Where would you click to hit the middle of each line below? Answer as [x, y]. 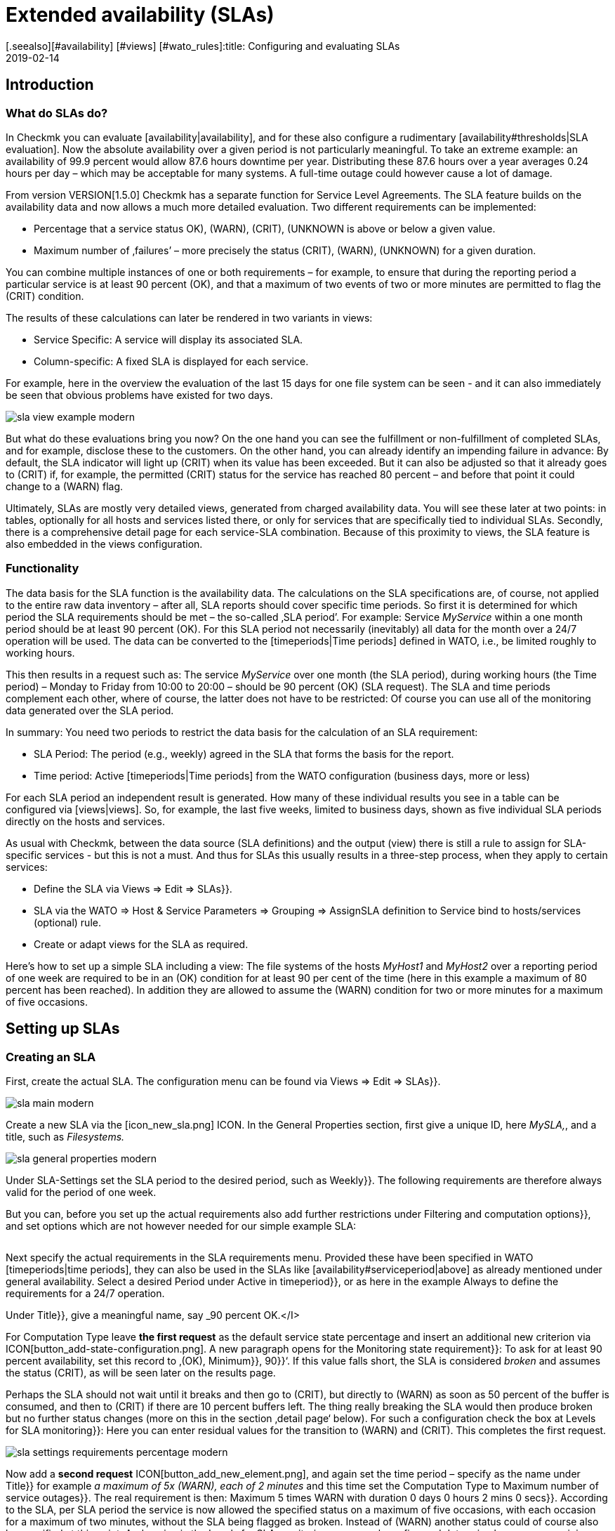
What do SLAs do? [57, 113]
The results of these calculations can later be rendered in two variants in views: [189, 317]
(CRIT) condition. [45, 296]
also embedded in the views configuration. [104, 544]
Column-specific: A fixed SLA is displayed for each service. [171, 361]
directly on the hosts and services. [85, 821]
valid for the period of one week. [81, 1192]
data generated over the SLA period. [90, 710]
